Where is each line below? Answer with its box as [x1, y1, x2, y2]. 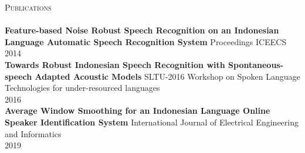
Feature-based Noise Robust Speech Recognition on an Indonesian [5, 24, 279, 36]
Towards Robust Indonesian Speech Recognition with [5, 58, 225, 70]
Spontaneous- [228, 58, 284, 70]
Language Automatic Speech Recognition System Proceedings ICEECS [5, 35, 287, 47]
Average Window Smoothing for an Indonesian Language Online [5, 104, 270, 117]
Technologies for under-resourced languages [5, 81, 160, 94]
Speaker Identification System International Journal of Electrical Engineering [5, 115, 299, 128]
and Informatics [5, 127, 62, 140]
